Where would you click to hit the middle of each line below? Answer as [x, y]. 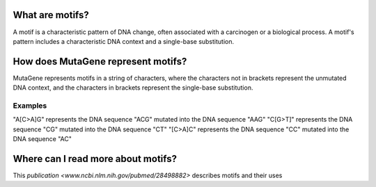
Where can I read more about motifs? [95, 159]
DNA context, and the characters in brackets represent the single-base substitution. [133, 88]
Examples [30, 106]
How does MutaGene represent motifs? [100, 62]
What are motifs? [51, 15]
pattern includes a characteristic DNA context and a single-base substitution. [124, 41]
